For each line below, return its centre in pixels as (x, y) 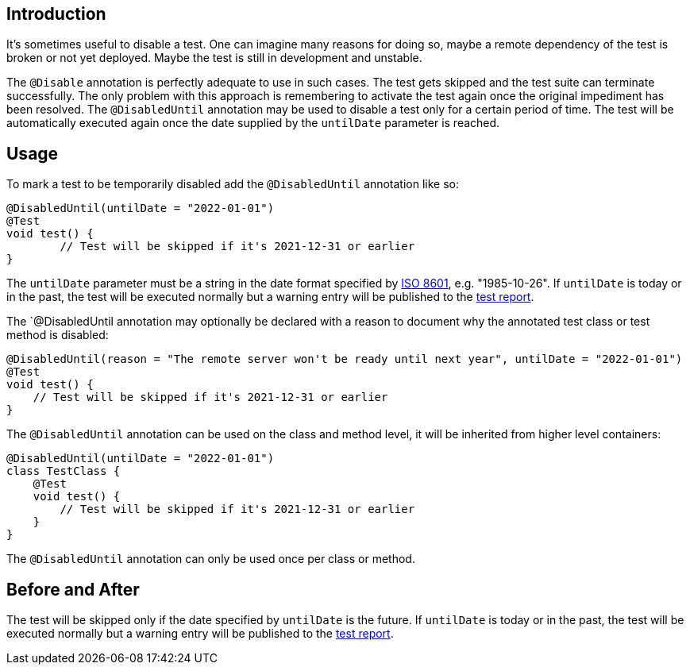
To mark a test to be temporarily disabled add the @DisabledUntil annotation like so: (233, 184)
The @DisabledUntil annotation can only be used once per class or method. (211, 559)
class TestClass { (64, 471)
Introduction (56, 14)
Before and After (73, 589)
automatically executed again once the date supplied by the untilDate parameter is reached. (253, 123)
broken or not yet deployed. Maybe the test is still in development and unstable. (214, 58)
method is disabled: (58, 335)
